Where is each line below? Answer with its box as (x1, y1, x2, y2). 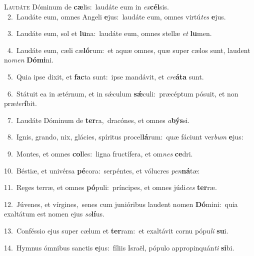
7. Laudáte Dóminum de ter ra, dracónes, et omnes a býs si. (7, 114, 190, 125)
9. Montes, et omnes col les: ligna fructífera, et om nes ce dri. (7, 148, 193, 158)
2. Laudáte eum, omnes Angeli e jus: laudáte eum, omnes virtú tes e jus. (7, 11, 226, 21)
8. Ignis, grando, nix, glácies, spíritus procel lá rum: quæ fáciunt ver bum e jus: (7, 131, 243, 142)
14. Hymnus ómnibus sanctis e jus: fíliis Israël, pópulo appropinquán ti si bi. (4, 242, 234, 252)
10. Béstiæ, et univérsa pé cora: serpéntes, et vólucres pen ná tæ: (4, 165, 200, 175)
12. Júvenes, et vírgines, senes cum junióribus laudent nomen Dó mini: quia (4, 198, 238, 209)
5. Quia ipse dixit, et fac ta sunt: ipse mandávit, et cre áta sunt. (7, 71, 204, 81)
